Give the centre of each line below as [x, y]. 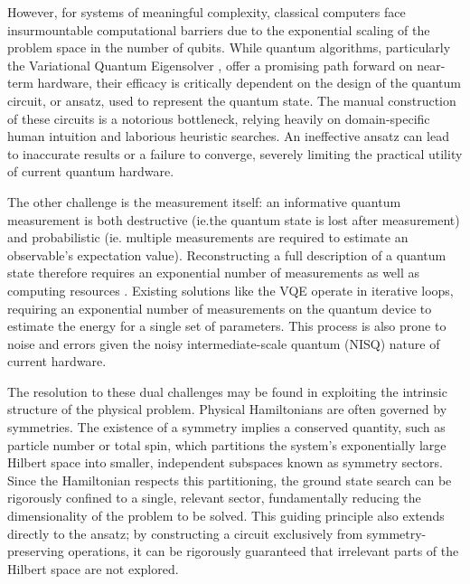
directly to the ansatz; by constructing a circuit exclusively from [185, 533]
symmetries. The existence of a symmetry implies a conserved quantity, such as [226, 427]
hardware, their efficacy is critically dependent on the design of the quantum [249, 83]
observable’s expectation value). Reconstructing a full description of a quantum [227, 254]
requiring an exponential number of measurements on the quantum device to [220, 308]
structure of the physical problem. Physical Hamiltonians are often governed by [227, 409]
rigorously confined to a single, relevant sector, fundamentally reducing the [214, 498]
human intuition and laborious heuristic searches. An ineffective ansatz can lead [228, 136]
